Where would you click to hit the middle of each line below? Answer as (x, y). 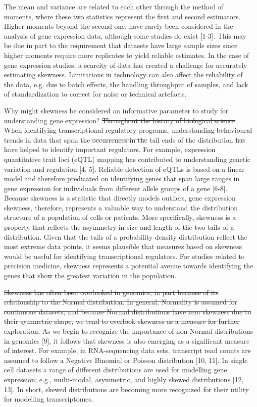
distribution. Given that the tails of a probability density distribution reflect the (126, 236)
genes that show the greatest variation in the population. (90, 276)
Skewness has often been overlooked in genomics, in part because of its (111, 292)
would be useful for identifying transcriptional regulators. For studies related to (124, 256)
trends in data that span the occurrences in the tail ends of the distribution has (125, 139)
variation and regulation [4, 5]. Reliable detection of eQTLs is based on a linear (125, 169)
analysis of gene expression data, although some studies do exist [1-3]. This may (125, 35)
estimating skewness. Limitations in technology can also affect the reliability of (124, 75)
